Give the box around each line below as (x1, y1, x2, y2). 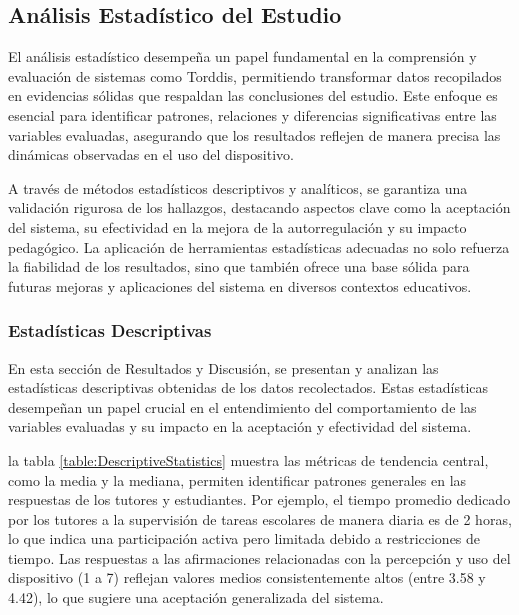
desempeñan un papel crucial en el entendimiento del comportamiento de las (8, 396, 477, 417)
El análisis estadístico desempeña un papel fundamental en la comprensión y (8, 46, 477, 67)
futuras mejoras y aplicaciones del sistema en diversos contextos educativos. (8, 275, 472, 296)
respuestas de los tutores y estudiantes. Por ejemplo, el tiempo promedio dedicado (8, 489, 511, 510)
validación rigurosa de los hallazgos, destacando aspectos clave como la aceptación (8, 197, 511, 218)
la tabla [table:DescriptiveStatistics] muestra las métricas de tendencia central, (8, 449, 489, 470)
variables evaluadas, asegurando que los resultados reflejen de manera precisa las (8, 124, 501, 145)
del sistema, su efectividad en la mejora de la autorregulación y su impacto (8, 216, 467, 237)
